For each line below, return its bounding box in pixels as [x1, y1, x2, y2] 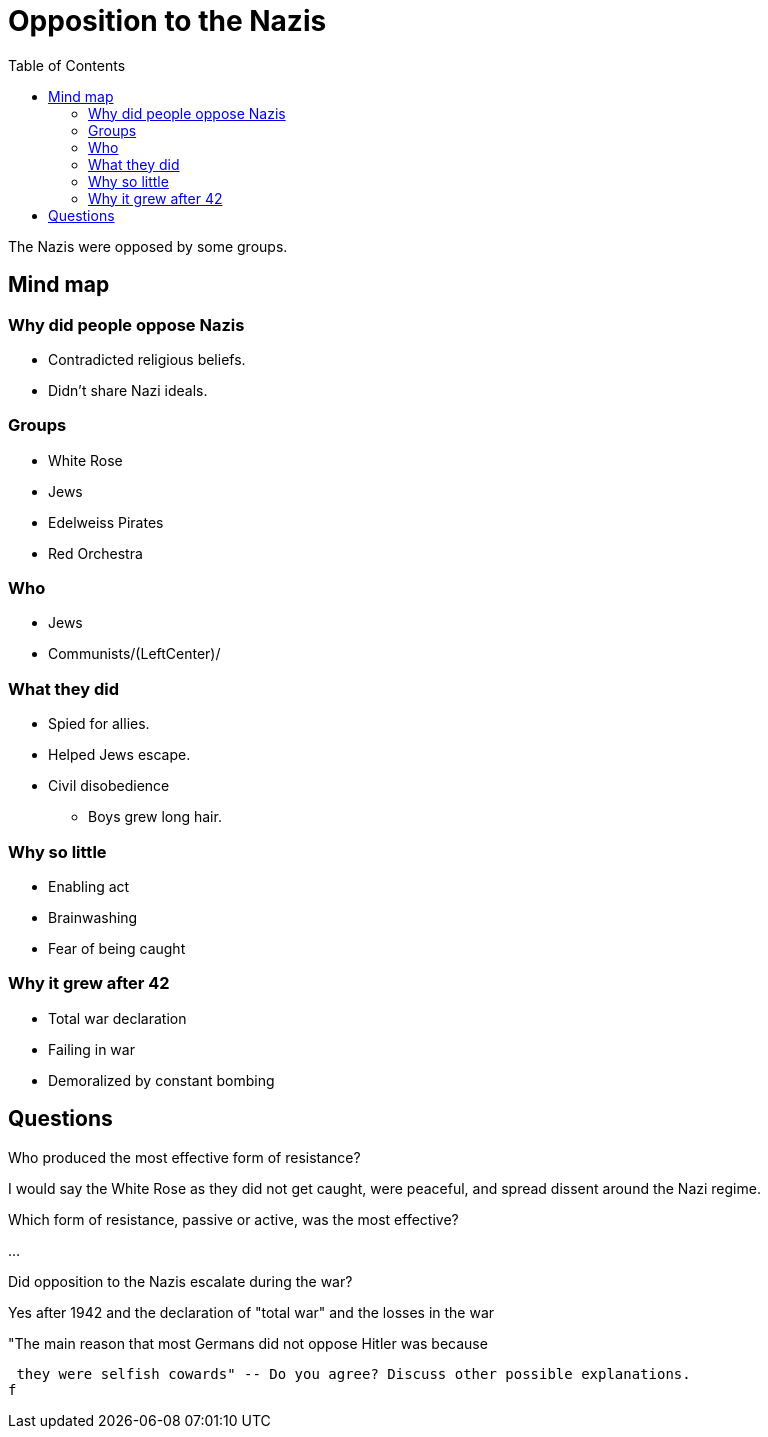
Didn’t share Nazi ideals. [48, 381, 208, 399]
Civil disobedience [48, 777, 170, 795]
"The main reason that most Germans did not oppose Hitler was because [8, 1334, 488, 1352]
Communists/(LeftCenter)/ [48, 645, 221, 663]
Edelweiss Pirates [48, 513, 164, 531]
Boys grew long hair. [88, 808, 222, 826]
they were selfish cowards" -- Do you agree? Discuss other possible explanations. [16, 1365, 691, 1382]
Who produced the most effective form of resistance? [8, 1148, 361, 1166]
